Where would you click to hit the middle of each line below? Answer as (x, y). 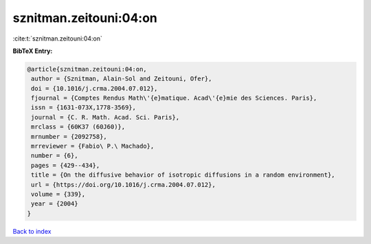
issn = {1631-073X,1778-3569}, (84, 108)
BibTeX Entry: (33, 51)
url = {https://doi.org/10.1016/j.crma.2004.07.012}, (123, 185)
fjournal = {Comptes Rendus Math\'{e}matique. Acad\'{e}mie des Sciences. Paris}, (174, 98)
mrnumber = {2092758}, (69, 136)
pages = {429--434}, (66, 165)
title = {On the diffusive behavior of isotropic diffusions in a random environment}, (183, 175)
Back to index (32, 231)
